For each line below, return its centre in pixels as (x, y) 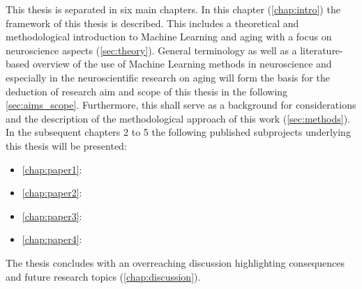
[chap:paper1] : (52, 169)
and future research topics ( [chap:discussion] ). (103, 276)
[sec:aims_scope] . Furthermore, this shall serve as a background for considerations (181, 105)
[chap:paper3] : (52, 216)
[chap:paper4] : (52, 239)
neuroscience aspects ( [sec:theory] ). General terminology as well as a (151, 50)
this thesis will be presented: (66, 145)
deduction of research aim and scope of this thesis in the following (147, 91)
